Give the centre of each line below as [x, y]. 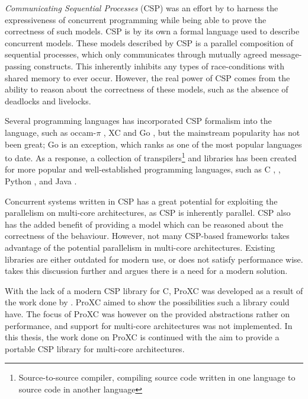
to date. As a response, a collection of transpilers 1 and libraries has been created [151, 157]
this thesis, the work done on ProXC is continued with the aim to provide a [142, 337]
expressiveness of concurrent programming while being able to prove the [136, 19]
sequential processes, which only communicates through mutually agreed [136, 54]
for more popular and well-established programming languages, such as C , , [143, 169]
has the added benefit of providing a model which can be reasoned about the [144, 224]
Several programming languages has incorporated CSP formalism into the [138, 121]
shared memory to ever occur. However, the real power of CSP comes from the [147, 77]
